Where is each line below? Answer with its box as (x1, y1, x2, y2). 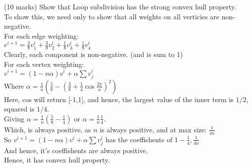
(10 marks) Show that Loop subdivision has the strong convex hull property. (4, 1, 237, 11)
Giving (4, 113, 24, 123)
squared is (4, 104, 35, 114)
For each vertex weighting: (4, 58, 84, 69)
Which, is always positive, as (4, 124, 91, 134)
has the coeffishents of (105, 134, 173, 144)
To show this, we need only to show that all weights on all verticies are (4, 11, 220, 21)
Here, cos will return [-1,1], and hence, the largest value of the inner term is (4, 94, 234, 104)
